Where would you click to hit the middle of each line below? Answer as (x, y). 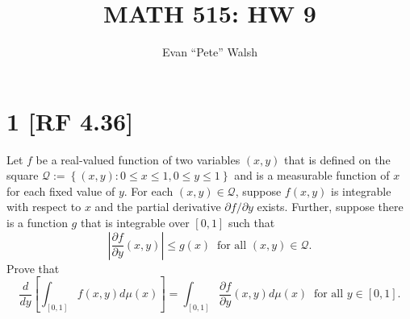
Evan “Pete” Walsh (210, 52)
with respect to (44, 207)
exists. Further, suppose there (330, 207)
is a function (37, 223)
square (23, 175)
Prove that (33, 268)
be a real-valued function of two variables (138, 159)
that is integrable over (135, 223)
